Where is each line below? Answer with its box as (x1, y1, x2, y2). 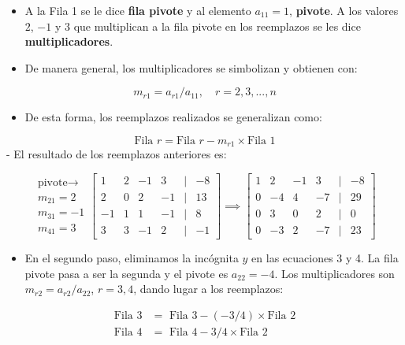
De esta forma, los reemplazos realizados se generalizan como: (24, 109, 322, 125)
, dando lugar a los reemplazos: (133, 280, 284, 297)
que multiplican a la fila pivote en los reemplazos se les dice (73, 17, 361, 34)
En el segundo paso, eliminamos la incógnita (24, 250, 239, 266)
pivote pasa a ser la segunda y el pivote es (24, 265, 229, 281)
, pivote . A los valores (289, 2, 399, 18)
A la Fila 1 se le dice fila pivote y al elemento (24, 2, 251, 18)
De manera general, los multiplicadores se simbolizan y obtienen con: (24, 59, 358, 76)
